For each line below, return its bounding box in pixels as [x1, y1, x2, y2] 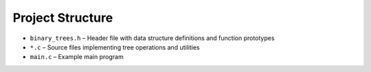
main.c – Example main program [30, 53, 124, 61]
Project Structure [12, 10, 113, 25]
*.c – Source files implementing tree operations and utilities [30, 43, 200, 51]
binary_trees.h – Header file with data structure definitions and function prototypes [30, 34, 275, 42]
